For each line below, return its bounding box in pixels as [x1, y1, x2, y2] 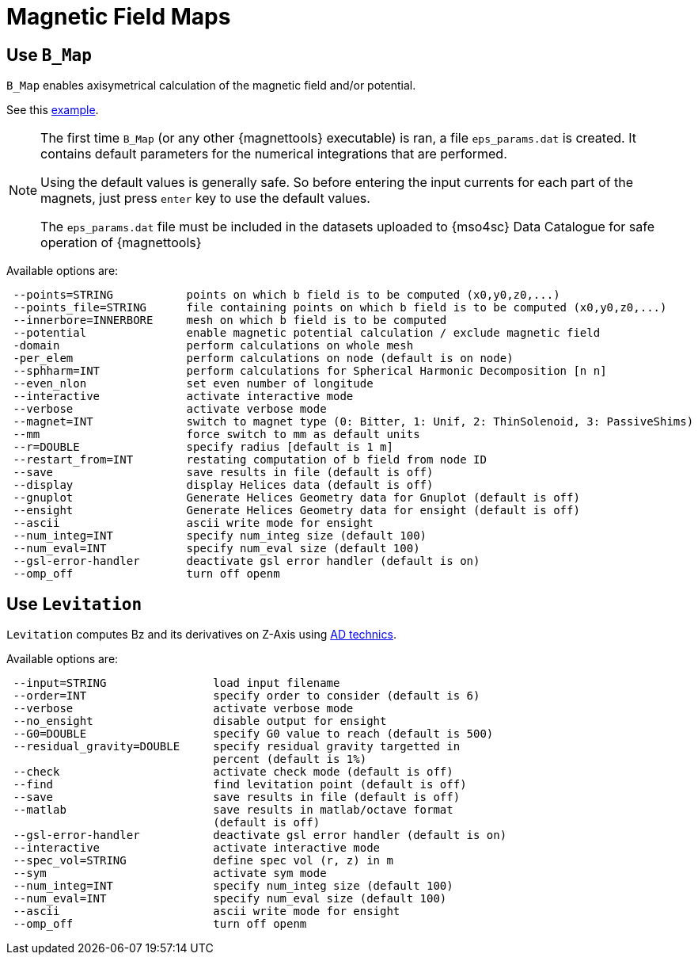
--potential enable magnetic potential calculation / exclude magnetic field [13, 326, 601, 340]
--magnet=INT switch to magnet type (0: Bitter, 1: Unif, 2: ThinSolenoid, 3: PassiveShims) [13, 415, 694, 429]
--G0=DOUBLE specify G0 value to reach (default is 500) [13, 727, 494, 741]
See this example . [6, 103, 99, 117]
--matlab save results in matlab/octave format [13, 803, 453, 817]
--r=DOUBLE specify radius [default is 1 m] [13, 440, 393, 454]
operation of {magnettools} [40, 235, 202, 251]
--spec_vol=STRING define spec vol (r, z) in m [13, 854, 393, 868]
